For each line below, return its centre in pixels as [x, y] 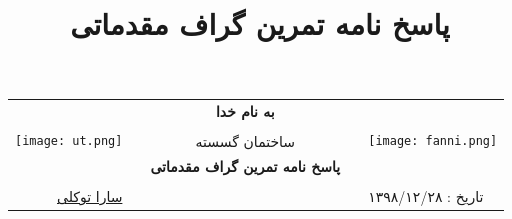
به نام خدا [245, 111]
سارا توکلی [89, 196]
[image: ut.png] [69, 140]
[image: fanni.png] [433, 140]
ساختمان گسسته [245, 141]
